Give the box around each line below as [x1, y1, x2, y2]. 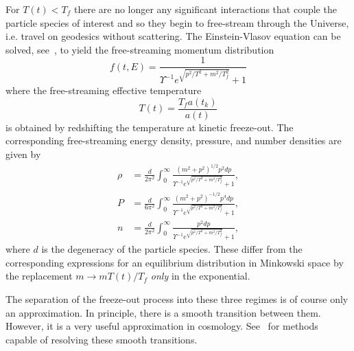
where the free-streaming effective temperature [5, 83, 202, 98]
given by [5, 147, 41, 161]
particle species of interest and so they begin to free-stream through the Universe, [5, 15, 349, 30]
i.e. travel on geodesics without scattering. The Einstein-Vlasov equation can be [5, 29, 341, 43]
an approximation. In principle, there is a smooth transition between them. [5, 305, 321, 319]
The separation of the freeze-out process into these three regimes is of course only [5, 291, 349, 306]
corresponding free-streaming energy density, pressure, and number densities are [5, 133, 342, 148]
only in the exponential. [150, 269, 250, 283]
